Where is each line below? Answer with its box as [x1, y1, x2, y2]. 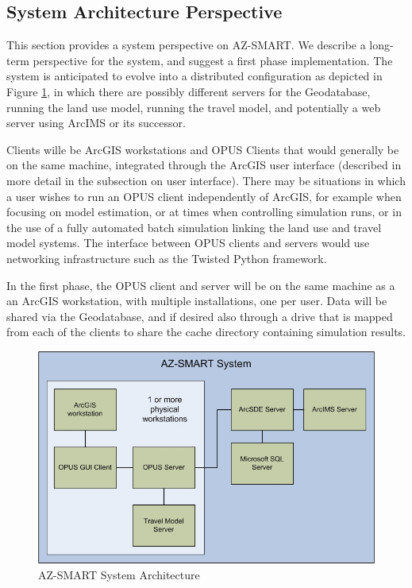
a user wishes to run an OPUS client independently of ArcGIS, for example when [6, 188, 402, 204]
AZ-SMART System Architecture [38, 566, 200, 582]
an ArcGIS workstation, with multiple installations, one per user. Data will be [6, 292, 387, 309]
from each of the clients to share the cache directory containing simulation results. [6, 323, 406, 340]
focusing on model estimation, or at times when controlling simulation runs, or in [6, 203, 402, 220]
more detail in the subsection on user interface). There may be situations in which [6, 172, 406, 188]
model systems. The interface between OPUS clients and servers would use [6, 234, 370, 251]
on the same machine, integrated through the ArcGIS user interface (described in [6, 157, 402, 173]
